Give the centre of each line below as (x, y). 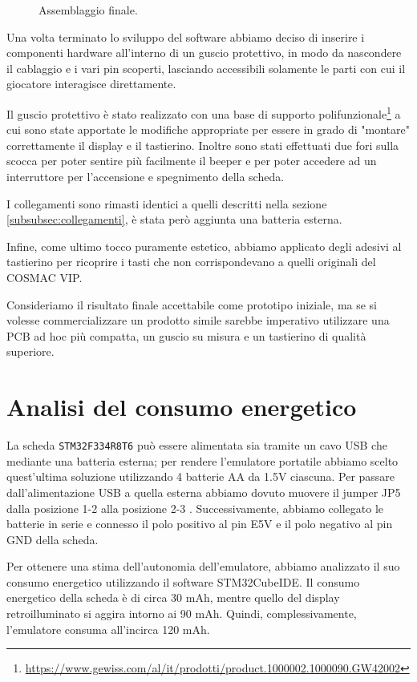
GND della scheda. (53, 539)
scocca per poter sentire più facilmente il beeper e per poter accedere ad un (192, 161)
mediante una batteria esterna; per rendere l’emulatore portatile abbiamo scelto (202, 460)
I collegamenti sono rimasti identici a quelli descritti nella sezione (167, 203)
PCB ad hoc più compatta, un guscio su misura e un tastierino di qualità (186, 335)
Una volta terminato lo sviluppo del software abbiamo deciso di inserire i (186, 36)
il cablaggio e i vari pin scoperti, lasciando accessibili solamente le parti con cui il (206, 68)
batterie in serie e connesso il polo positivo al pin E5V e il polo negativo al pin (200, 524)
